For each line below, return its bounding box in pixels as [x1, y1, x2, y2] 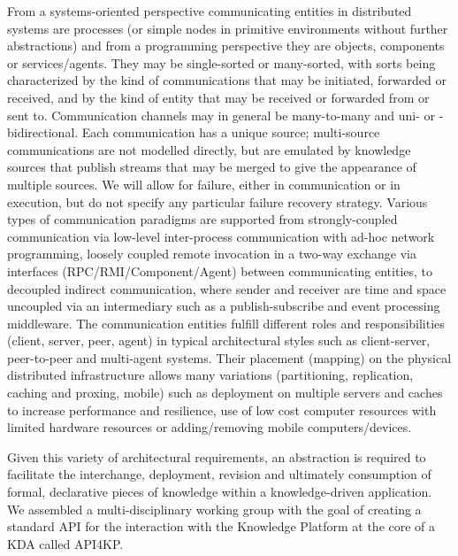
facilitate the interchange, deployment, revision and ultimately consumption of [7, 465, 431, 483]
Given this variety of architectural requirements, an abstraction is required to [7, 447, 426, 466]
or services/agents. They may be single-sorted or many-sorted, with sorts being [7, 53, 436, 72]
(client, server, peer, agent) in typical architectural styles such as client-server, [7, 331, 431, 350]
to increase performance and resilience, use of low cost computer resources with [7, 400, 437, 419]
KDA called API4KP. [7, 534, 124, 552]
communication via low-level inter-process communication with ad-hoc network [7, 227, 435, 245]
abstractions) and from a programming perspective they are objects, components [7, 36, 445, 55]
